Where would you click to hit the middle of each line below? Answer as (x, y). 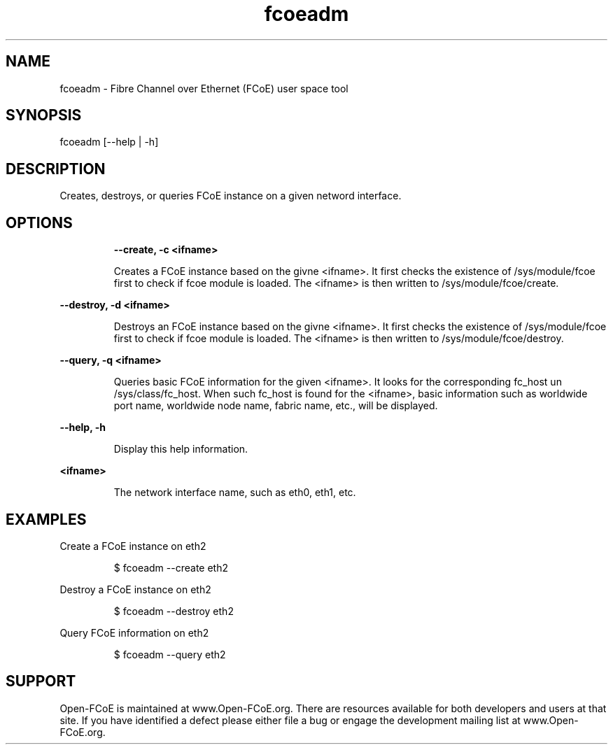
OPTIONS (39, 222)
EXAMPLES (46, 519)
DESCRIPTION (56, 169)
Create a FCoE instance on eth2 (133, 546)
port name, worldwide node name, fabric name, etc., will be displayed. (276, 406)
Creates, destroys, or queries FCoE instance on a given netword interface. (231, 196)
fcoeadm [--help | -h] (109, 142)
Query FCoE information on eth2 (134, 632)
